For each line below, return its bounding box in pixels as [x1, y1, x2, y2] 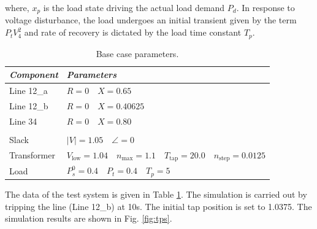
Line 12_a [9, 83, 48, 96]
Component [9, 68, 58, 81]
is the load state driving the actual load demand [43, 1, 225, 14]
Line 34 [9, 114, 37, 127]
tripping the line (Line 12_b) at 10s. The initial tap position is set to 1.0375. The [5, 200, 312, 212]
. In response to [236, 1, 295, 14]
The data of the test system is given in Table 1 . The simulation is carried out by [5, 188, 307, 201]
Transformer [9, 148, 55, 161]
